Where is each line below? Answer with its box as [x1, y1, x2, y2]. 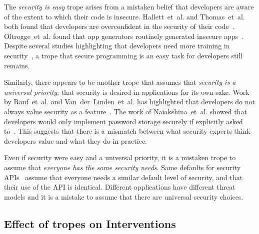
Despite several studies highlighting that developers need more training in [4, 40, 230, 51]
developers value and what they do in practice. [4, 135, 147, 146]
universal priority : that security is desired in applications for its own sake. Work [4, 86, 249, 97]
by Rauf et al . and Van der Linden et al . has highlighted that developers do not [4, 96, 255, 107]
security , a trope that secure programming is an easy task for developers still [4, 50, 243, 60]
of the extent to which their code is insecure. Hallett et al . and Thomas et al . [4, 11, 245, 21]
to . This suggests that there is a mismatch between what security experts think [4, 126, 250, 136]
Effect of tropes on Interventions [4, 216, 176, 231]
